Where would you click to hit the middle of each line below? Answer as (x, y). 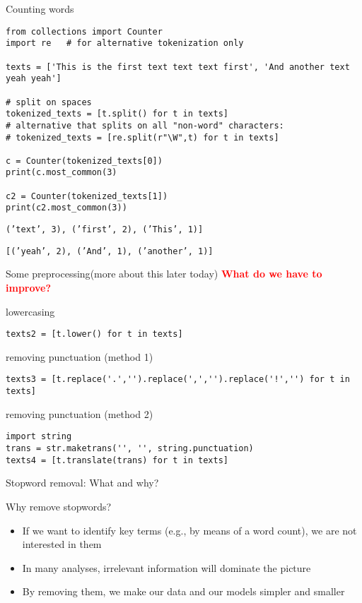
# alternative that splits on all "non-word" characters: (145, 125)
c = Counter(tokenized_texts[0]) (84, 161)
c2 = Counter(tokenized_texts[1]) (87, 196)
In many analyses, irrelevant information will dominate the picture (167, 567)
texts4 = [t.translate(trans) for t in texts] (117, 460)
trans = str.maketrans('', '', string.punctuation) (130, 448)
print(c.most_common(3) (62, 173)
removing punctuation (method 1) (80, 356)
